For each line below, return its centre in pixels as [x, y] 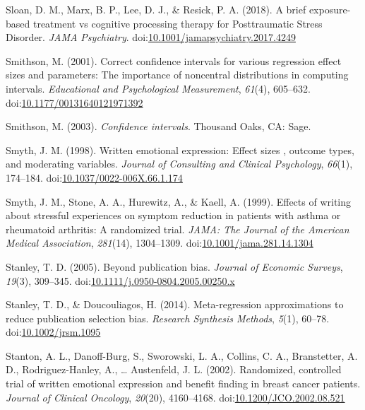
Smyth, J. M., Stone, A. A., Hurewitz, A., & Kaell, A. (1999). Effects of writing [179, 201]
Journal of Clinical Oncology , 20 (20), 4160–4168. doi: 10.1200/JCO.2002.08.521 [175, 397]
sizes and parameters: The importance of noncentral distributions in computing [177, 75]
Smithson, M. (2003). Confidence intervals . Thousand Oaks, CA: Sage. [158, 126]
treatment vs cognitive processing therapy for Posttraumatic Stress [178, 23]
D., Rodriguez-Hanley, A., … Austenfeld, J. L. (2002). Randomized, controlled [174, 369]
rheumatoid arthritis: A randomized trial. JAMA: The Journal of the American [178, 229]
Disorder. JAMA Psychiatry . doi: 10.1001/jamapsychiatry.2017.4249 [151, 37]
